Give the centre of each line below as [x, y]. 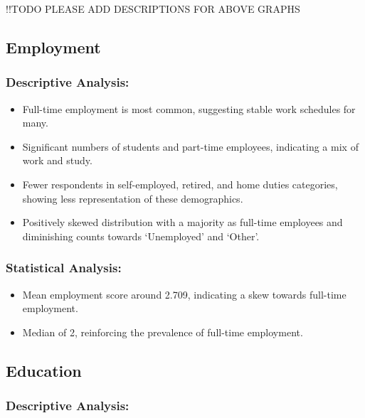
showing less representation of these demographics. [133, 198]
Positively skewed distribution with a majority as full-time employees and [182, 222]
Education [44, 370]
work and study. [57, 160]
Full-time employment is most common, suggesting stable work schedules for [189, 108]
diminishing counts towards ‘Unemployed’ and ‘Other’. [141, 236]
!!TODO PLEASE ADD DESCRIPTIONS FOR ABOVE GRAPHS [153, 9]
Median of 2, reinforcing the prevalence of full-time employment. [163, 332]
